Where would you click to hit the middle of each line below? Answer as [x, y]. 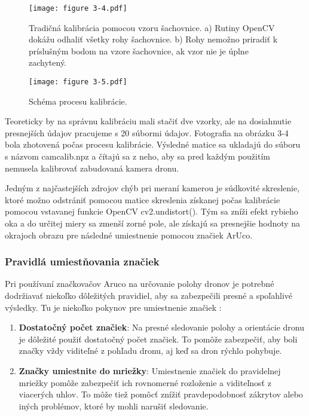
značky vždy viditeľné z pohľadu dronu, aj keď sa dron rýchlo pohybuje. [150, 351]
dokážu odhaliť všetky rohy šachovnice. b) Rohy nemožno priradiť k [153, 39]
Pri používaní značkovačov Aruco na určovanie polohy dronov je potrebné [140, 284]
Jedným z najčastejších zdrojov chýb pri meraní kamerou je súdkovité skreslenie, [152, 188]
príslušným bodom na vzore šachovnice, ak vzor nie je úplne [139, 51]
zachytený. [48, 62]
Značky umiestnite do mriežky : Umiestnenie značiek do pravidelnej [150, 371]
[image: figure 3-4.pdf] [78, 8]
